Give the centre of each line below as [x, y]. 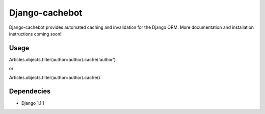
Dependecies [30, 91]
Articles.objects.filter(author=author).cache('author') [63, 59]
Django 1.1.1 [33, 103]
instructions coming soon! [35, 34]
